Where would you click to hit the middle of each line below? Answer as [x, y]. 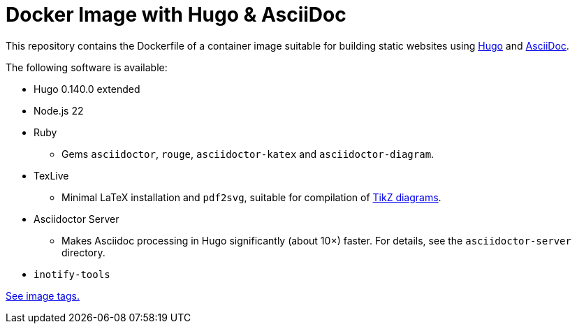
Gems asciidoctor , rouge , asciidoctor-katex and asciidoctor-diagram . [248, 154]
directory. [83, 252]
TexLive [51, 175]
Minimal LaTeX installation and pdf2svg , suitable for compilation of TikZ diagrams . [251, 197]
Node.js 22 [59, 110]
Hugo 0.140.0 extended [87, 89]
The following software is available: [87, 67]
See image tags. [43, 295]
